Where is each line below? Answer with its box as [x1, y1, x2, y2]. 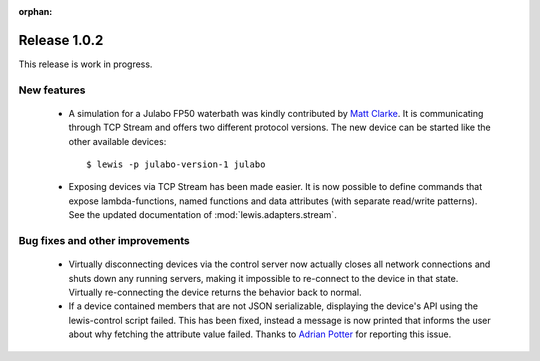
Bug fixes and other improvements [18, 233, 190, 247]
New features [18, 83, 86, 97]
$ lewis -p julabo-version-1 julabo [86, 159, 266, 170]
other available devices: [68, 135, 167, 147]
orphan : [18, 6, 53, 17]
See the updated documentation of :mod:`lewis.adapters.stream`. [68, 209, 337, 221]
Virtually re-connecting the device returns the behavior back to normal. [68, 286, 362, 298]
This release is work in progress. [18, 58, 153, 70]
